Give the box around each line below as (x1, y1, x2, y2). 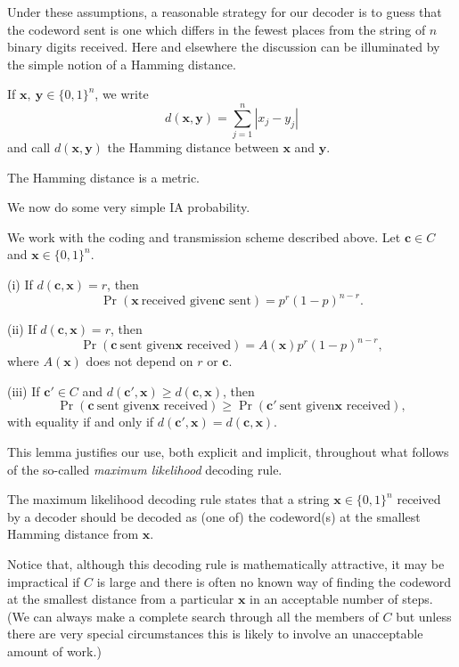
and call (7, 138, 51, 157)
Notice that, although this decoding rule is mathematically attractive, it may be (7, 555, 445, 573)
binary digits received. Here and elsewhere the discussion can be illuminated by (7, 37, 440, 56)
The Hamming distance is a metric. (7, 167, 200, 186)
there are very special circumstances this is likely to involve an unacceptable (7, 624, 423, 643)
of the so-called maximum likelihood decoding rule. (7, 460, 283, 478)
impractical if (7, 572, 80, 590)
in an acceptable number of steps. (250, 590, 433, 608)
